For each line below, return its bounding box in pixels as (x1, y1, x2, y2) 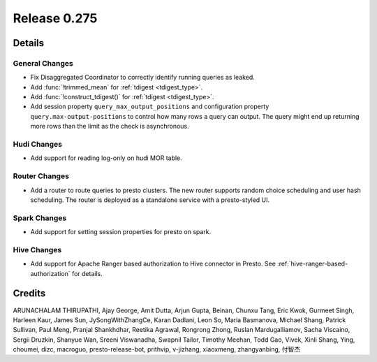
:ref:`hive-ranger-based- (276, 259, 348, 268)
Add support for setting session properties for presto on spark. (30, 228, 212, 236)
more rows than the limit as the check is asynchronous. (30, 122, 189, 131)
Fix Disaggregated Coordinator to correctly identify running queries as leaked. (30, 73, 255, 82)
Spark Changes (13, 213, 67, 223)
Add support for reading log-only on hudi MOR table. (30, 154, 183, 162)
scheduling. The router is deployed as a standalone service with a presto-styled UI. (30, 196, 270, 204)
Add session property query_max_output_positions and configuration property (30, 102, 269, 111)
